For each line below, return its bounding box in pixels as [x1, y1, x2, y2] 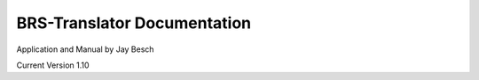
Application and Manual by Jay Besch [16, 44, 154, 55]
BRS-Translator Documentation [16, 13, 252, 33]
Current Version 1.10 [16, 60, 90, 70]
